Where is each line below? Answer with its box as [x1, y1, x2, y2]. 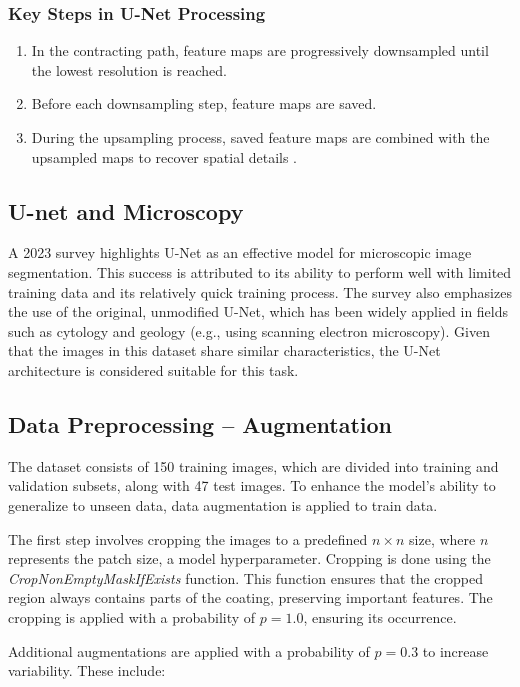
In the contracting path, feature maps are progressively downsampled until [31, 40, 489, 61]
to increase [422, 640, 489, 661]
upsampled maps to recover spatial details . [31, 146, 298, 167]
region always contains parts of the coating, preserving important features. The [8, 587, 493, 608]
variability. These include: [8, 660, 166, 681]
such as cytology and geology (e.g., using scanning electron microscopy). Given [8, 320, 490, 341]
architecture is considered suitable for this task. [8, 359, 299, 380]
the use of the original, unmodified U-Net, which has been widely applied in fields [8, 301, 509, 322]
